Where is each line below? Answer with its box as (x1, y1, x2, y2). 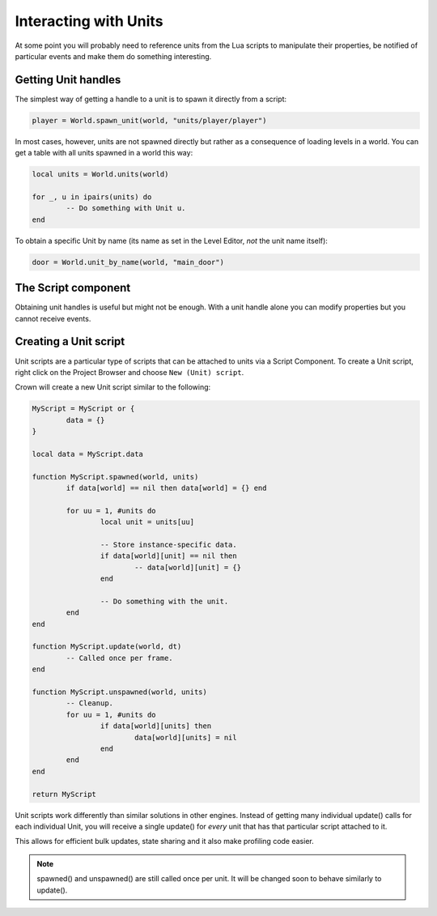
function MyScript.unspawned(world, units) (32, 688, 208, 697)
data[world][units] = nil (134, 733, 238, 742)
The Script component (15, 281, 131, 295)
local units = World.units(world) (32, 170, 169, 179)
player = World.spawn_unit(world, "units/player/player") (32, 116, 267, 125)
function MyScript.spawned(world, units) (32, 472, 199, 481)
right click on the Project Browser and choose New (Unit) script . (15, 367, 244, 377)
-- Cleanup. (66, 699, 113, 708)
